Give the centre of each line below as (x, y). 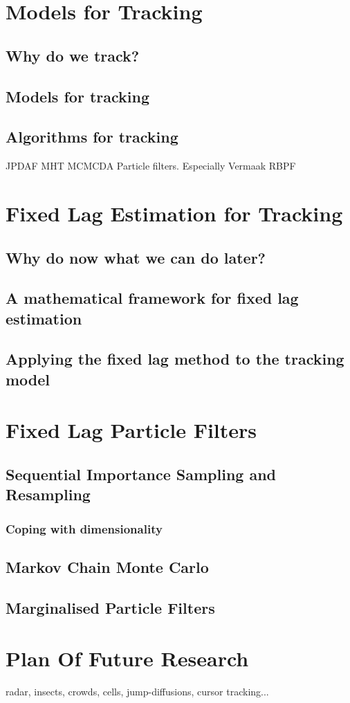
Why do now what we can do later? (136, 257)
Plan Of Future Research (127, 658)
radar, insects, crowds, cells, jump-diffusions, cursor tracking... (137, 692)
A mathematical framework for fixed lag (152, 298)
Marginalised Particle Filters (110, 607)
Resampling (48, 494)
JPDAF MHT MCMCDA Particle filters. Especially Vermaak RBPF (151, 166)
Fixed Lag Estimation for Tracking (174, 213)
